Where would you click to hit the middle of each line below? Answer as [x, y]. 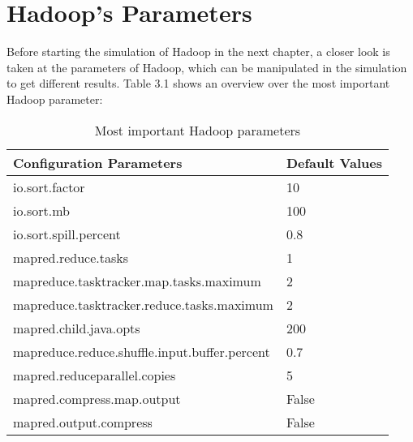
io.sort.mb [41, 210]
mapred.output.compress [83, 422]
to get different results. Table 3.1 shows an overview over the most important [198, 83]
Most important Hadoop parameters [198, 130]
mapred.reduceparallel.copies [95, 375]
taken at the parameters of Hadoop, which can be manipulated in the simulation [207, 67]
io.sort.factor [49, 187]
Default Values [334, 162]
